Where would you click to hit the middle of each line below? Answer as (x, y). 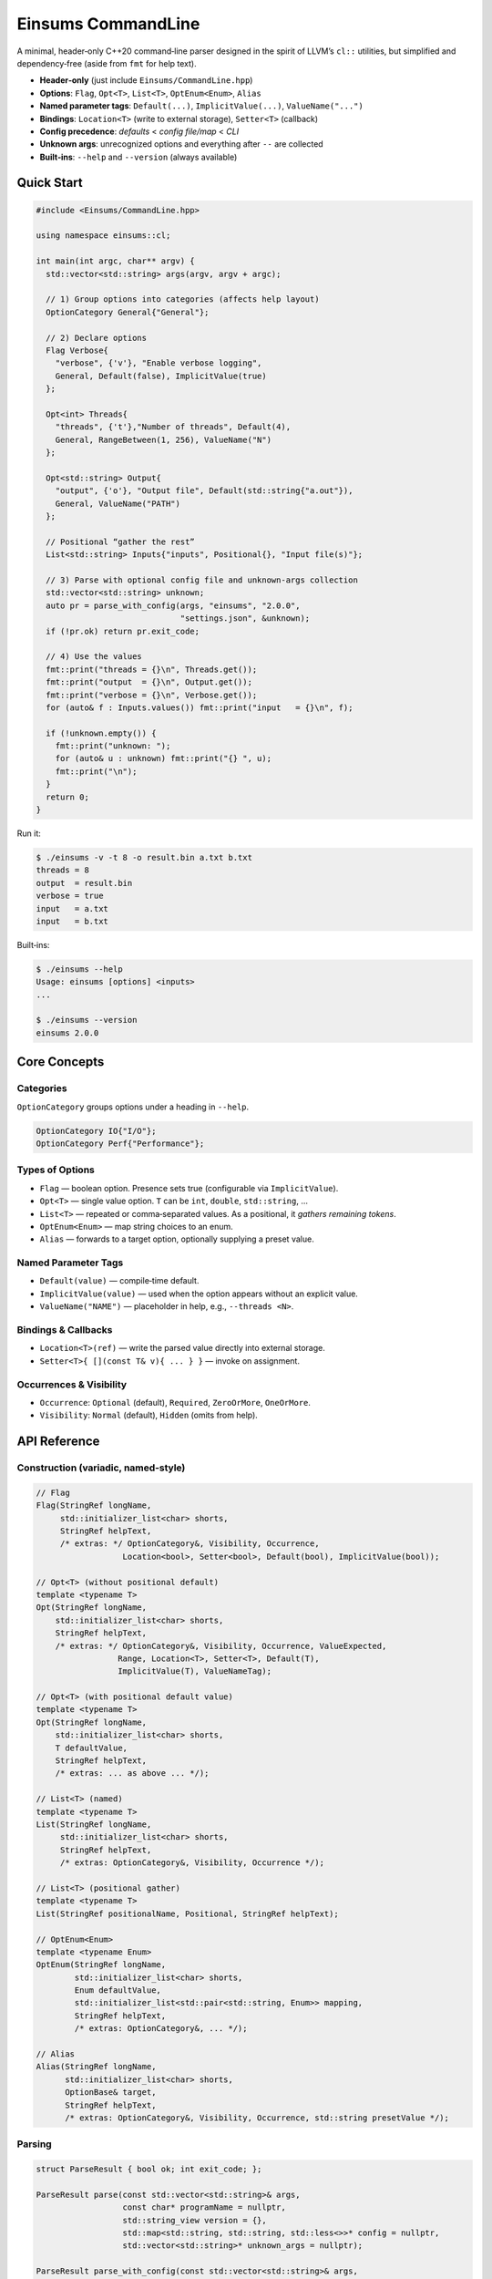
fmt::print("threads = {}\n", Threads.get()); (152, 669)
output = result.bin (84, 883)
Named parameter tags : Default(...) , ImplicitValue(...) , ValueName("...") (201, 106)
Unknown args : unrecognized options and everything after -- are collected (181, 144)
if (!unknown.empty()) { (101, 733)
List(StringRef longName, (94, 1825)
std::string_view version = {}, (195, 2220)
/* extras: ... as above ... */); (132, 1774)
